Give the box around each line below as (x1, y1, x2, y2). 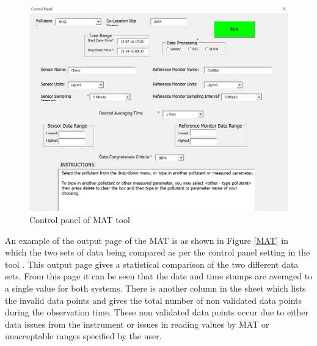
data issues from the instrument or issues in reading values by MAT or (5, 317, 269, 330)
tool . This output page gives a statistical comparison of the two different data (5, 257, 299, 270)
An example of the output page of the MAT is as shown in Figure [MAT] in (5, 234, 289, 246)
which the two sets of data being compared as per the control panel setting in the (5, 246, 310, 259)
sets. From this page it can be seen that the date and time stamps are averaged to (5, 270, 313, 282)
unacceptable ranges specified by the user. (5, 329, 162, 342)
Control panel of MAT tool (29, 213, 130, 226)
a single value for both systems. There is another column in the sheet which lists (5, 282, 306, 295)
